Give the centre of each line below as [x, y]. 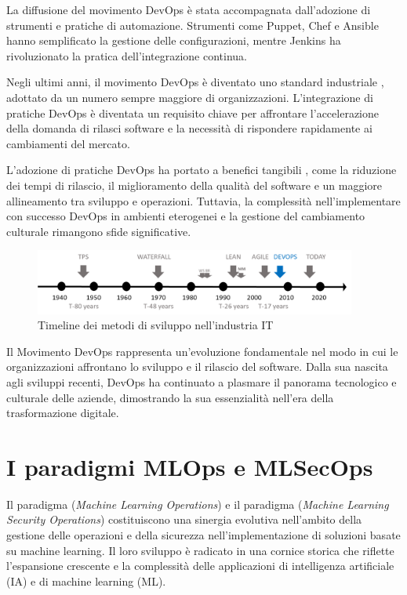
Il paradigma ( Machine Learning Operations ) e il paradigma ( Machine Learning [198, 504]
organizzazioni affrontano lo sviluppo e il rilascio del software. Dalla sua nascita [197, 366]
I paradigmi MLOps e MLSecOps [190, 466]
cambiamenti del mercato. [68, 143]
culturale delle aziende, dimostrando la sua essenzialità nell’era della [170, 397]
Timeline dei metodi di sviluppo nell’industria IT [156, 325]
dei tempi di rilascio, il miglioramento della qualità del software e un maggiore [194, 185]
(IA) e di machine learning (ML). [86, 580]
